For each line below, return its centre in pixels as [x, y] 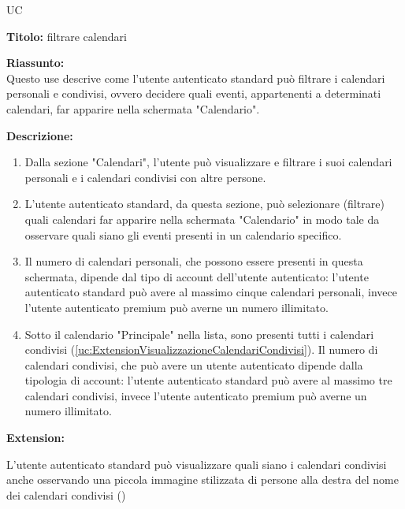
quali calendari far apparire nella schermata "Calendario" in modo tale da [202, 219]
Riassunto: [35, 63]
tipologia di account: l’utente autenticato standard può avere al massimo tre [208, 380]
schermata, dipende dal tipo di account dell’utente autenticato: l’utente [197, 276]
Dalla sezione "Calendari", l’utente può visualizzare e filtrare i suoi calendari [208, 162]
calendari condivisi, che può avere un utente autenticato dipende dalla [194, 364]
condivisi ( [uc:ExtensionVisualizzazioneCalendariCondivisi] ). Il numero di [201, 349]
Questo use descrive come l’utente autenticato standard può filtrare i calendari [196, 78]
